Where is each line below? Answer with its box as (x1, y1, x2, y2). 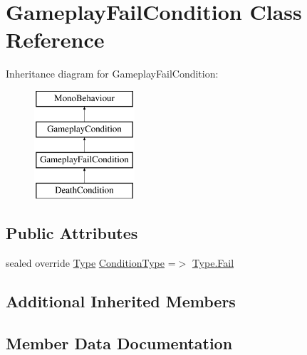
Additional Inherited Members (6, 290, 236, 312)
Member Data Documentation (6, 332, 233, 354)
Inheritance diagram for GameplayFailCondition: (6, 66, 219, 81)
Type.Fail (192, 255, 234, 270)
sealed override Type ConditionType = (6, 255, 176, 270)
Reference (6, 25, 105, 54)
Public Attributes (6, 222, 138, 244)
